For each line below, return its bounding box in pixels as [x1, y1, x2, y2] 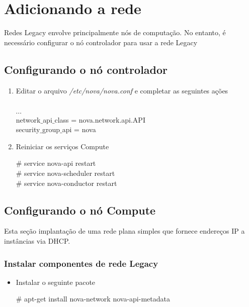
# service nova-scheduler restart [16, 168, 115, 178]
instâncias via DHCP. [4, 236, 70, 246]
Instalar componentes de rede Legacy [4, 257, 158, 269]
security [16, 124, 40, 135]
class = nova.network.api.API [54, 114, 145, 125]
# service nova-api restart [16, 158, 96, 168]
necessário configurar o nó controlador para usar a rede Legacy [4, 37, 198, 47]
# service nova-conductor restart [16, 177, 117, 188]
